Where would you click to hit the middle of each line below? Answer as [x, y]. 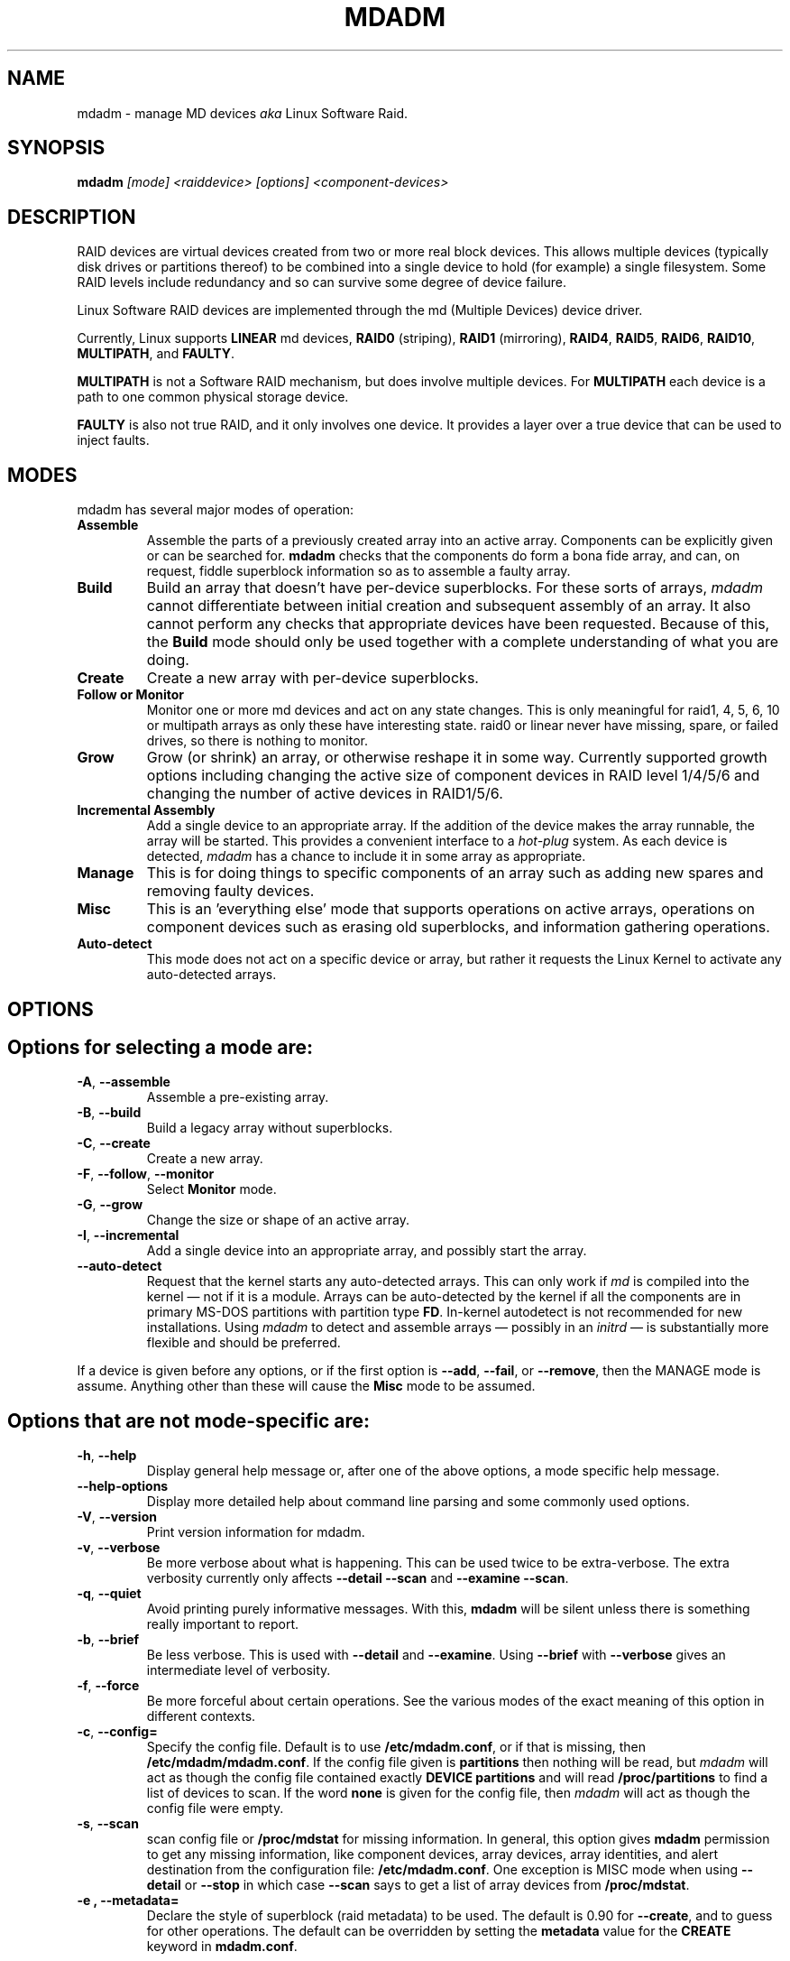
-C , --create [114, 1143]
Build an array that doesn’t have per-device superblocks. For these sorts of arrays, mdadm [455, 588]
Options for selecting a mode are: [161, 1047]
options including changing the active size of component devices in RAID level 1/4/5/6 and [453, 776]
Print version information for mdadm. [256, 1532]
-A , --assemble [124, 1082]
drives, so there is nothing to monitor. [257, 741]
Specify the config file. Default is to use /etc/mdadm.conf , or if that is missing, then [396, 1747]
